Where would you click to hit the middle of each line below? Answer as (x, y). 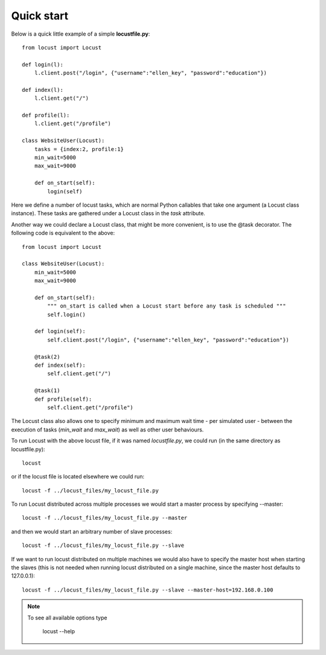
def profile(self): (63, 399)
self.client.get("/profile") (91, 407)
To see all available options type (67, 618)
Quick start (40, 16)
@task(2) (47, 357)
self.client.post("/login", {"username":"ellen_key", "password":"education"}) (168, 340)
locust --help (59, 631)
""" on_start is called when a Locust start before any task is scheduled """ (167, 306)
